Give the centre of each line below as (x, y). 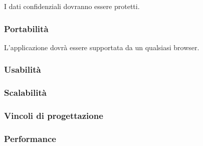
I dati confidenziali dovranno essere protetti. (72, 6)
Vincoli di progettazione (54, 116)
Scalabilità (25, 93)
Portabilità (26, 28)
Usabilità (23, 69)
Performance (30, 138)
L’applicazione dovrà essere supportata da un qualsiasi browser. (102, 47)
